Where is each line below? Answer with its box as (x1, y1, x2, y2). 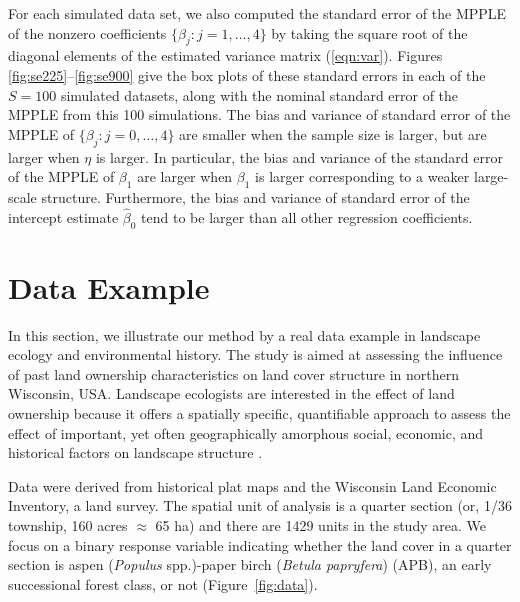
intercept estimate (8, 206, 119, 227)
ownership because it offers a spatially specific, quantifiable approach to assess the (8, 403, 511, 424)
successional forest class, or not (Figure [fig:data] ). (8, 573, 318, 594)
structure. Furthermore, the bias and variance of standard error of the (41, 186, 470, 207)
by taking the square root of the (271, 22, 468, 43)
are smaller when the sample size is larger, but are (179, 123, 487, 144)
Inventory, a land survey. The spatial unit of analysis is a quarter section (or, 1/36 (8, 495, 512, 516)
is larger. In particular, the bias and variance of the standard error (95, 146, 503, 167)
